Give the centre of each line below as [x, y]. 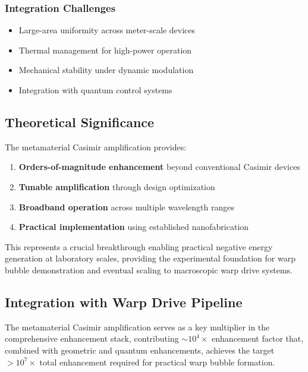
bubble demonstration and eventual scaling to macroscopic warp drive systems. [149, 269]
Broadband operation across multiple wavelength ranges [126, 207]
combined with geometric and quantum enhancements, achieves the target [140, 350]
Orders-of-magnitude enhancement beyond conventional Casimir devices [159, 167]
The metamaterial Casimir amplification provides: [96, 146]
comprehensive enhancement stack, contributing [92, 338]
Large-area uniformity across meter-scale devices [107, 30]
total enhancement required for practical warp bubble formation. [157, 362]
